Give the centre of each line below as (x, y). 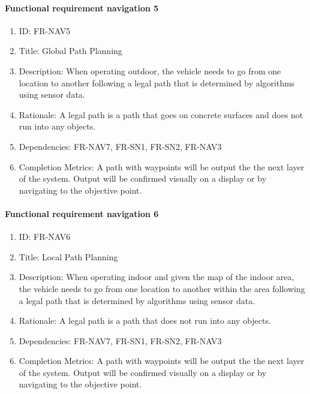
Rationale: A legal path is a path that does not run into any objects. (145, 321)
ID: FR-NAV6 (45, 237)
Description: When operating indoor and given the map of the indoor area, (156, 277)
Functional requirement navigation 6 (82, 213)
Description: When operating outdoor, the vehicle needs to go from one (150, 70)
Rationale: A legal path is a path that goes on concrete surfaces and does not (161, 114)
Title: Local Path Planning (68, 256)
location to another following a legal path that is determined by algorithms (157, 82)
